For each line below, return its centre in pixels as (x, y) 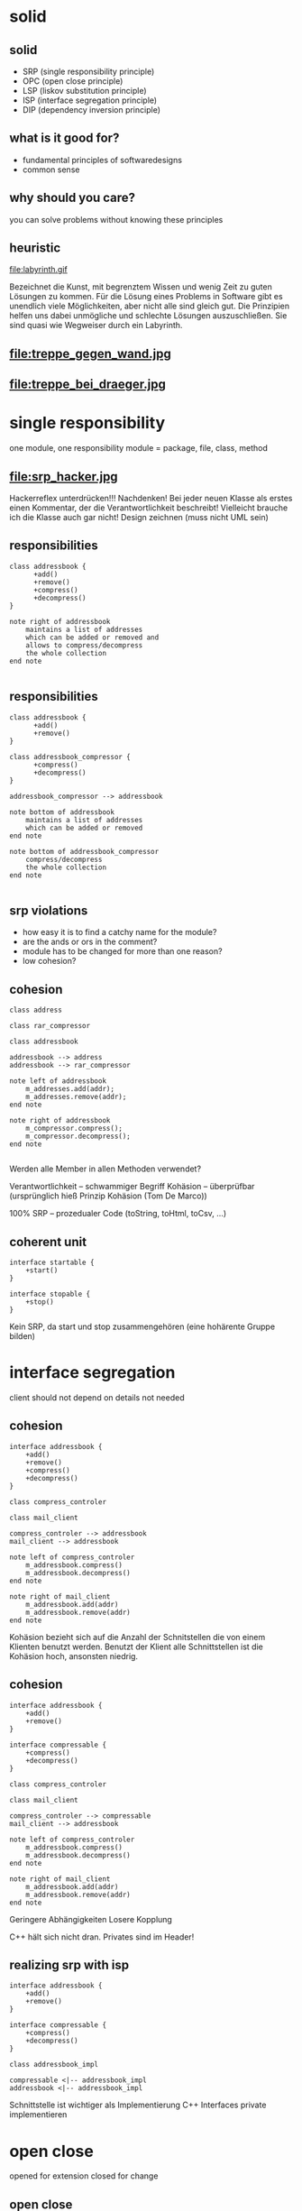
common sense (51, 170)
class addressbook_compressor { (70, 757)
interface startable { (52, 1263)
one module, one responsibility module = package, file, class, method (138, 448)
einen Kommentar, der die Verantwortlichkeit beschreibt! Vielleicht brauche (149, 508)
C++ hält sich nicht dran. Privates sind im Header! (102, 1937)
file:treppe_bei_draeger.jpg (88, 385)
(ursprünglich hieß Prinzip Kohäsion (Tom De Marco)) (108, 1196)
